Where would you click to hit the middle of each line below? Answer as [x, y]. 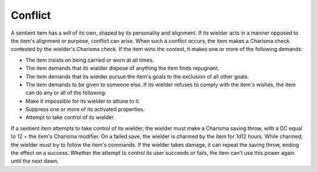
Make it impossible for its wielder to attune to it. [83, 101]
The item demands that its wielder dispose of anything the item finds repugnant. [122, 68]
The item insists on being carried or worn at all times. [90, 60]
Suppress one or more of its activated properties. [85, 109]
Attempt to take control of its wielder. [70, 117]
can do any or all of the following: [66, 93]
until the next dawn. [35, 161]
